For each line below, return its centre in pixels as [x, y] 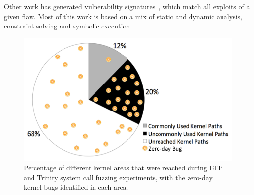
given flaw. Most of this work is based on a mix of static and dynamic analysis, [123, 16]
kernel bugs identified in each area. [76, 187]
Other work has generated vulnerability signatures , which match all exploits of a [127, 6]
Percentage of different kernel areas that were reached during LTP [123, 168]
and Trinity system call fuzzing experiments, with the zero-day [118, 177]
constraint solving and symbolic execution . [70, 26]
